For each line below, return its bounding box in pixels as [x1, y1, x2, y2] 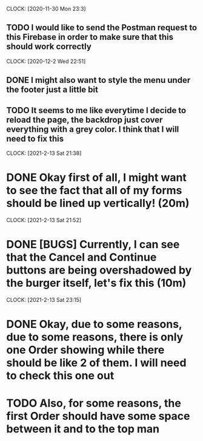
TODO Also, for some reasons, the [6, 396, 182, 410]
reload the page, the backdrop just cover [6, 114, 163, 125]
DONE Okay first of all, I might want [6, 171, 187, 185]
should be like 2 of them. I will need [6, 356, 187, 370]
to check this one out [6, 369, 115, 383]
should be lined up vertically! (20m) [6, 197, 190, 211]
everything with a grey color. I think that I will [6, 124, 179, 134]
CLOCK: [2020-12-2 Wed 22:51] [6, 57, 86, 65]
